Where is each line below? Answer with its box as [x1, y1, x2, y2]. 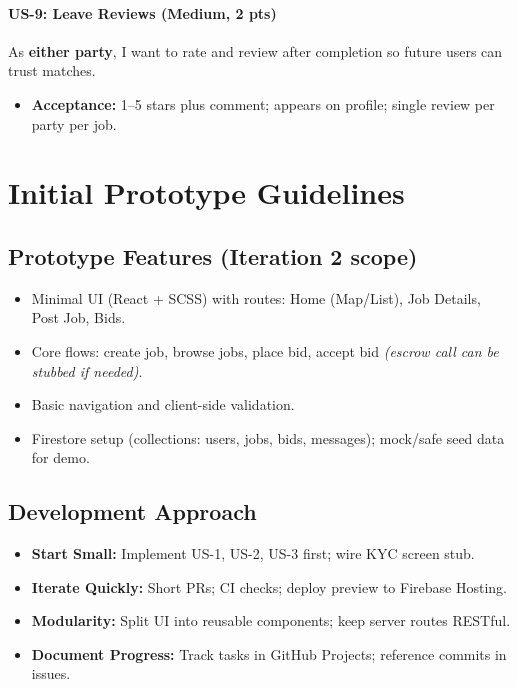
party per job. [31, 113, 117, 134]
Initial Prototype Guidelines [8, 172, 405, 213]
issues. [31, 663, 71, 684]
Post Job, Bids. [31, 307, 126, 328]
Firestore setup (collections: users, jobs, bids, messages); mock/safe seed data [31, 427, 505, 448]
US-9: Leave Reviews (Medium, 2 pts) [8, 2, 277, 23]
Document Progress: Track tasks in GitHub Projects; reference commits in [31, 643, 507, 664]
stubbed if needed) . [31, 360, 143, 381]
